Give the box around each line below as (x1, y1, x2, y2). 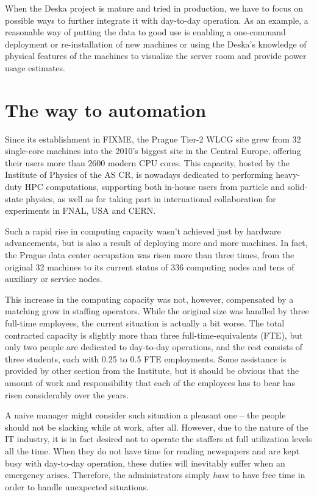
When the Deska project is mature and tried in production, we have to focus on (5, 2, 304, 14)
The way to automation (5, 97, 207, 122)
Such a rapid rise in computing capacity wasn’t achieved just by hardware (5, 224, 281, 237)
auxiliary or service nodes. (5, 272, 102, 285)
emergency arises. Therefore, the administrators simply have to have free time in (5, 468, 305, 481)
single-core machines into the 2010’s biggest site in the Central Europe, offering (5, 144, 301, 157)
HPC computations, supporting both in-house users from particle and (24, 180, 285, 193)
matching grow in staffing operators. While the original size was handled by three (5, 305, 309, 317)
